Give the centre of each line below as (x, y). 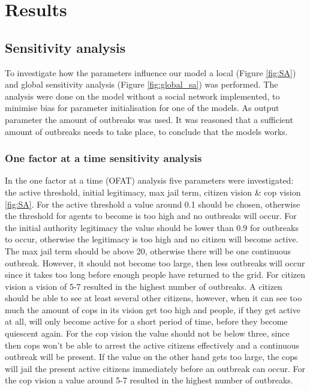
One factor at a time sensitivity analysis (103, 158)
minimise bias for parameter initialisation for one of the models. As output (142, 108)
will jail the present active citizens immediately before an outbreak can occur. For (155, 368)
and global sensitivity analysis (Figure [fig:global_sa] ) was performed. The (142, 84)
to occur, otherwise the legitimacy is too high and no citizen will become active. (152, 239)
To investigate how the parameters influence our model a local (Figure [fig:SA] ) (151, 72)
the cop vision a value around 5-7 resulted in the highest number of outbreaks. (149, 380)
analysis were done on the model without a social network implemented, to (142, 96)
